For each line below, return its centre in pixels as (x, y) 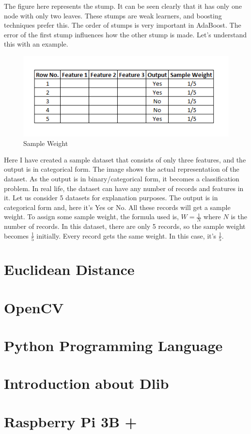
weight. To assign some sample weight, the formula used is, (91, 217)
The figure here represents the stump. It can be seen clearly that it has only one (123, 6)
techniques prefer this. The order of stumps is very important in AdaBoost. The (123, 25)
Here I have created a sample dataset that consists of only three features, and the (125, 159)
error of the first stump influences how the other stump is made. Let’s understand (125, 34)
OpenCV (34, 307)
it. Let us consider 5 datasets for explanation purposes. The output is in (111, 198)
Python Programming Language (113, 346)
